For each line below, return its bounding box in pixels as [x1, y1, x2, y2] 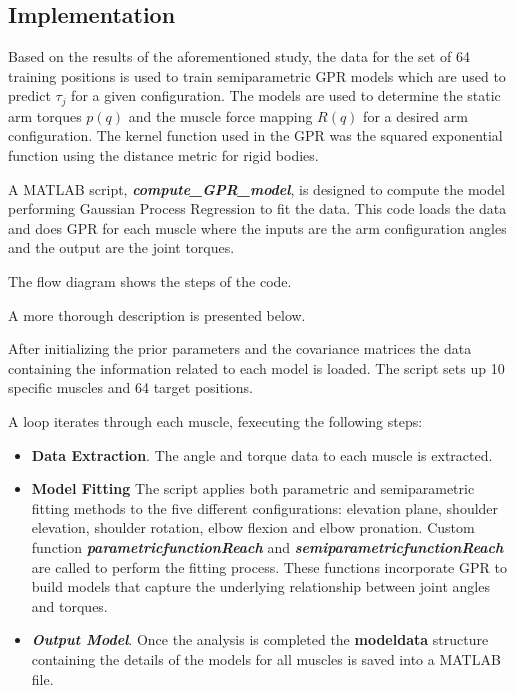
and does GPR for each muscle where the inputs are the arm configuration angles [8, 217, 507, 238]
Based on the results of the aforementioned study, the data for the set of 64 [8, 46, 470, 67]
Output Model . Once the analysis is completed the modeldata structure [31, 629, 489, 650]
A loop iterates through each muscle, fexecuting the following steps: [8, 410, 423, 431]
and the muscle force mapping [128, 105, 313, 126]
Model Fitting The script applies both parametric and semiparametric [31, 478, 475, 499]
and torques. [31, 595, 108, 616]
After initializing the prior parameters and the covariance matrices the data [8, 338, 472, 359]
